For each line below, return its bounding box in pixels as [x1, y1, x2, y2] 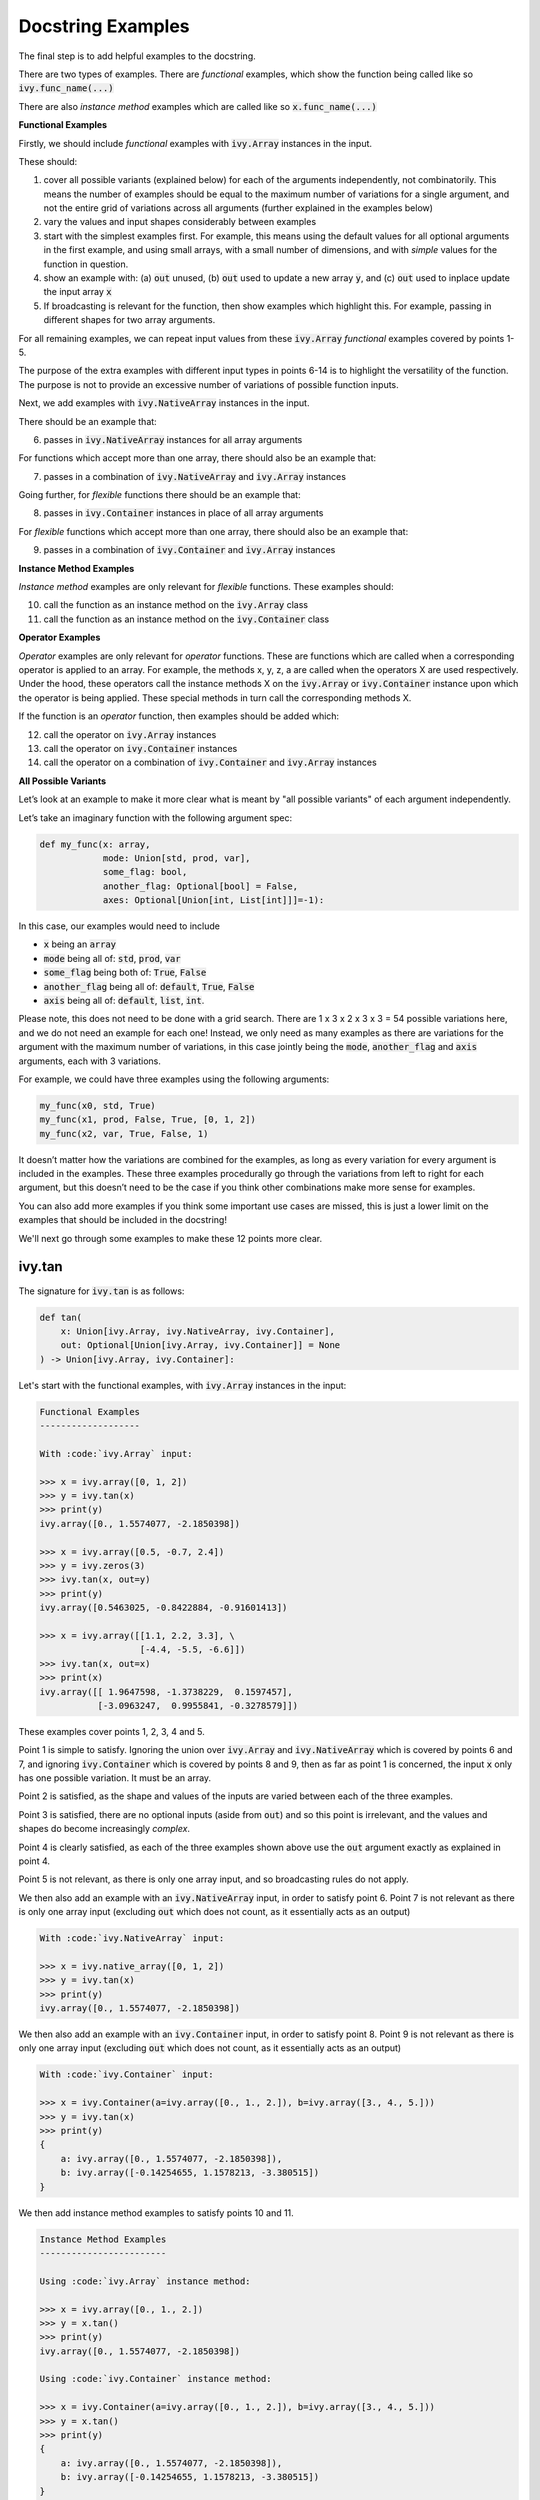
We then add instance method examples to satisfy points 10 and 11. [18, 2206, 294, 2219]
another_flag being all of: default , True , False [43, 980, 255, 992]
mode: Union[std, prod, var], [102, 852, 251, 864]
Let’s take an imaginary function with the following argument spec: [18, 811, 293, 824]
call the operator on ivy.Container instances [43, 742, 238, 754]
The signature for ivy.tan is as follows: [18, 1285, 185, 1297]
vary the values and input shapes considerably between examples [43, 216, 317, 228]
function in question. [43, 258, 129, 270]
